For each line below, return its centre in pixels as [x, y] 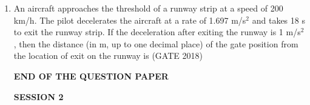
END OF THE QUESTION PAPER [91, 76]
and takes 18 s [278, 20]
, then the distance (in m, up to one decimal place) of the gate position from [156, 43]
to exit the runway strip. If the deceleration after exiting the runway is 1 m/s [157, 32]
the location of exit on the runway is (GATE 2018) [108, 56]
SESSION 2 [39, 96]
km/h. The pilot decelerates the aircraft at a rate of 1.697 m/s [130, 20]
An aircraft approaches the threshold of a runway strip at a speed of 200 [148, 8]
